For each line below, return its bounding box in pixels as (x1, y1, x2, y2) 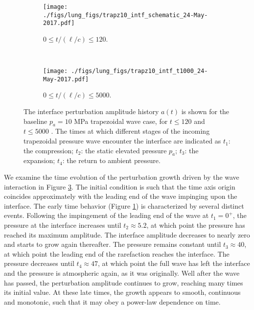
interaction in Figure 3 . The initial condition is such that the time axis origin (4, 181, 235, 191)
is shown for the (181, 106, 230, 117)
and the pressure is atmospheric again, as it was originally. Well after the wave (4, 267, 240, 278)
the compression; (23, 145, 74, 155)
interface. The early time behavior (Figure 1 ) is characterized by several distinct (4, 200, 244, 211)
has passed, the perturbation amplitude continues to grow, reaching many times (4, 277, 243, 287)
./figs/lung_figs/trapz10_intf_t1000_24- (71, 68, 208, 75)
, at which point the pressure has (146, 220, 245, 230)
